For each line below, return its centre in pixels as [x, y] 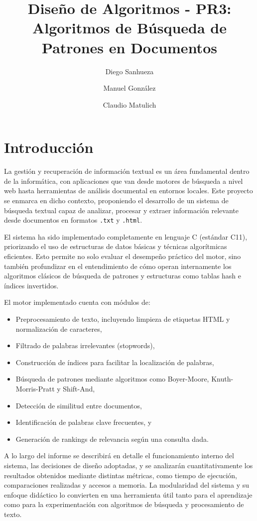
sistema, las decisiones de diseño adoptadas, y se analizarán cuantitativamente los [128, 465]
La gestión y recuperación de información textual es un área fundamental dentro [127, 171]
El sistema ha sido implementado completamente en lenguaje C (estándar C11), [126, 236]
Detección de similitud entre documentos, [79, 405]
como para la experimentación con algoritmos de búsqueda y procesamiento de [124, 504]
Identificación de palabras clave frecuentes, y [84, 422]
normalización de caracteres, [59, 328]
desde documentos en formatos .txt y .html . [73, 220]
